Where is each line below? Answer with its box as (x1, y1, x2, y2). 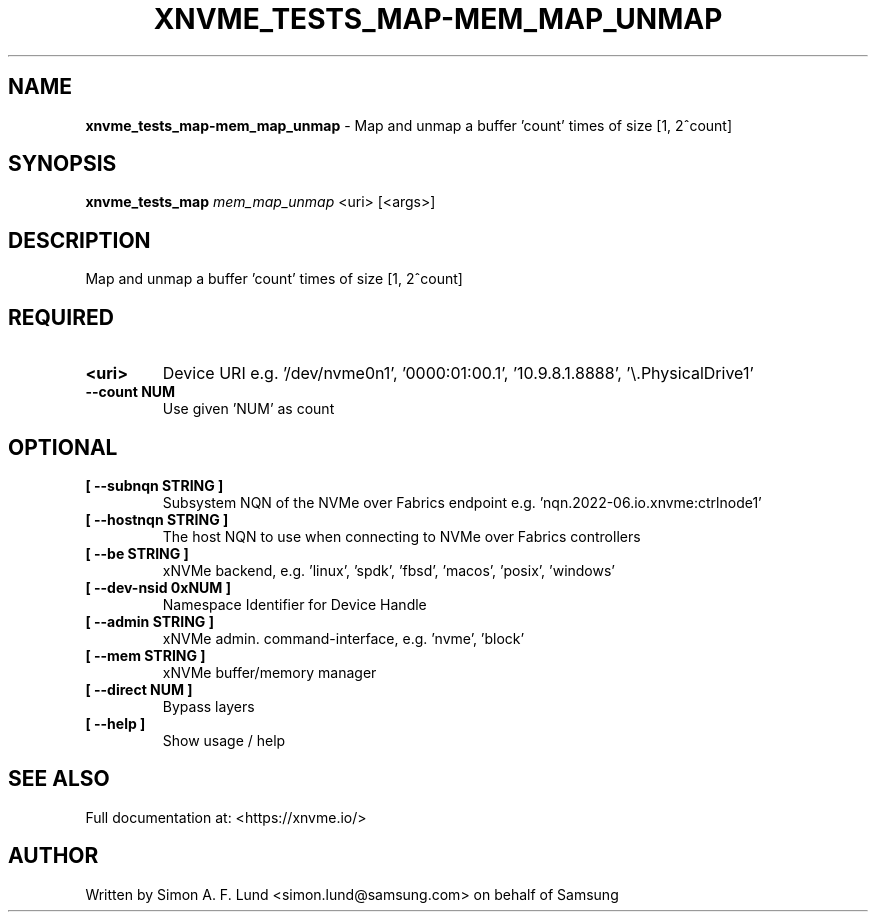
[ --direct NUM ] (85, 680, 193, 698)
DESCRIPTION (8, 227, 151, 253)
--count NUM (85, 383, 176, 401)
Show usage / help (162, 731, 286, 749)
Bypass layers (162, 697, 255, 715)
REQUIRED (8, 304, 114, 330)
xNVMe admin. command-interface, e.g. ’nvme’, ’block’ (162, 629, 525, 647)
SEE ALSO (8, 766, 110, 792)
